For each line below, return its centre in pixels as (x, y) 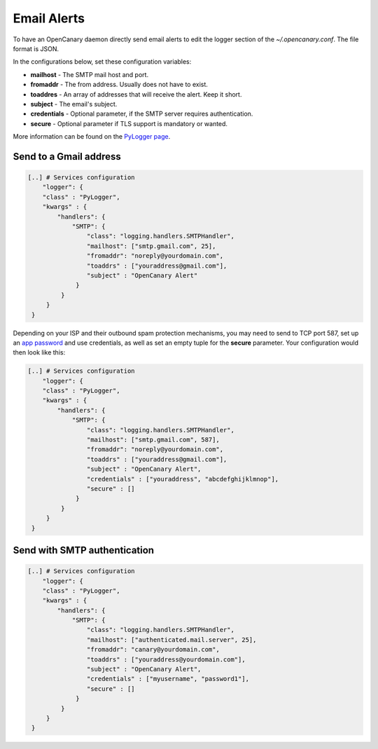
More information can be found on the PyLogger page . (92, 137)
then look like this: (39, 352)
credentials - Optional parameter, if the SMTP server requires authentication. (142, 114)
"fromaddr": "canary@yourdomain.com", (153, 650)
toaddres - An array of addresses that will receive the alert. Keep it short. (136, 94)
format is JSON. (36, 48)
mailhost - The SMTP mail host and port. (90, 74)
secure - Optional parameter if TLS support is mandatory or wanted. (129, 123)
